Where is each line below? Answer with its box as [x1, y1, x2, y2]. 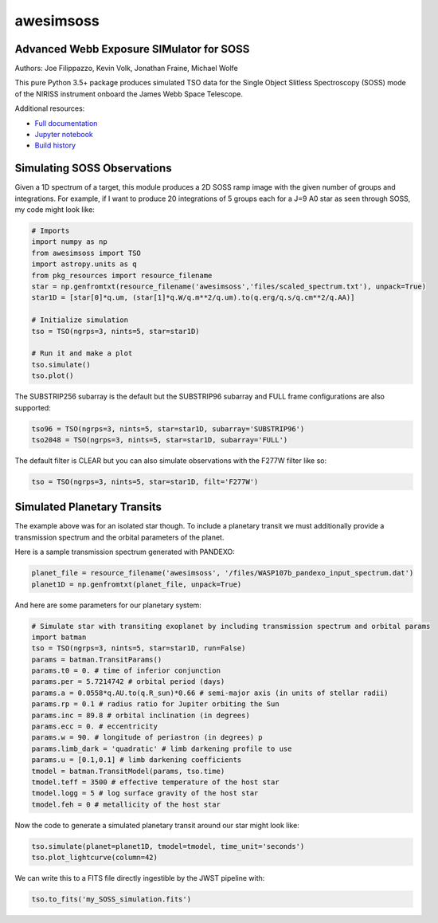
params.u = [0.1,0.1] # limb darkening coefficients [31, 756, 242, 764]
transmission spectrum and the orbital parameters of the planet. [14, 532, 225, 542]
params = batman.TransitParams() [31, 654, 162, 664]
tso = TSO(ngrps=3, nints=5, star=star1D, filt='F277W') [31, 477, 259, 486]
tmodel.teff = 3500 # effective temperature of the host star [31, 777, 280, 787]
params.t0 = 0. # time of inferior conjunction [31, 666, 221, 675]
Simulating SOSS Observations [14, 162, 172, 175]
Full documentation [34, 118, 98, 128]
